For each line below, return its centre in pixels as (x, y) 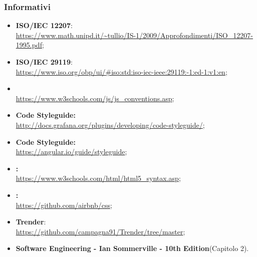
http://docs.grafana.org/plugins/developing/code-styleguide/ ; (110, 124)
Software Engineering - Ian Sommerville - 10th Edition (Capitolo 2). (132, 248)
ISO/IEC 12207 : (44, 25)
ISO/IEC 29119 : (44, 62)
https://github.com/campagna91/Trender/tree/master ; (100, 231)
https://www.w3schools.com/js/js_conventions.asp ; (95, 98)
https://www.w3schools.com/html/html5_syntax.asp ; (98, 178)
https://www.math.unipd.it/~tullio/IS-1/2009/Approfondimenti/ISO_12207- (134, 35)
